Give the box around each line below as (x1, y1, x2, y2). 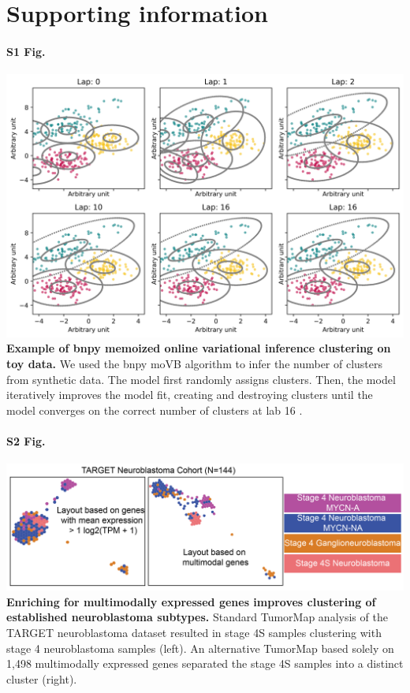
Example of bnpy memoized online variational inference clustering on (6, 340, 391, 356)
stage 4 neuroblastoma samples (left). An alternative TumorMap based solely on (6, 639, 394, 656)
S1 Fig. (6, 43, 46, 59)
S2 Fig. (6, 433, 46, 449)
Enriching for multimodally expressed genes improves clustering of (6, 593, 376, 609)
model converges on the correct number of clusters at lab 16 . (6, 401, 303, 418)
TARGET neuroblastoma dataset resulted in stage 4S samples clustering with (6, 624, 382, 640)
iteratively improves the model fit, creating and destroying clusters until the (6, 386, 373, 403)
